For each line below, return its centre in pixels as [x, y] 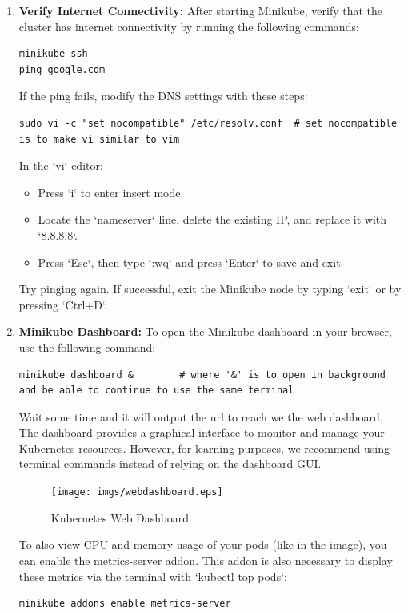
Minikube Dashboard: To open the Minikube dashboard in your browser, [205, 331]
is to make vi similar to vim [99, 139]
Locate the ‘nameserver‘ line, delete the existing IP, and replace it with [212, 219]
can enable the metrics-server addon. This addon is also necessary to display [206, 560]
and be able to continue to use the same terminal [156, 391]
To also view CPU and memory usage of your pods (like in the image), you [203, 544]
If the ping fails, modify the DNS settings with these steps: [163, 96]
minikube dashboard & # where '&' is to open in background [202, 375]
